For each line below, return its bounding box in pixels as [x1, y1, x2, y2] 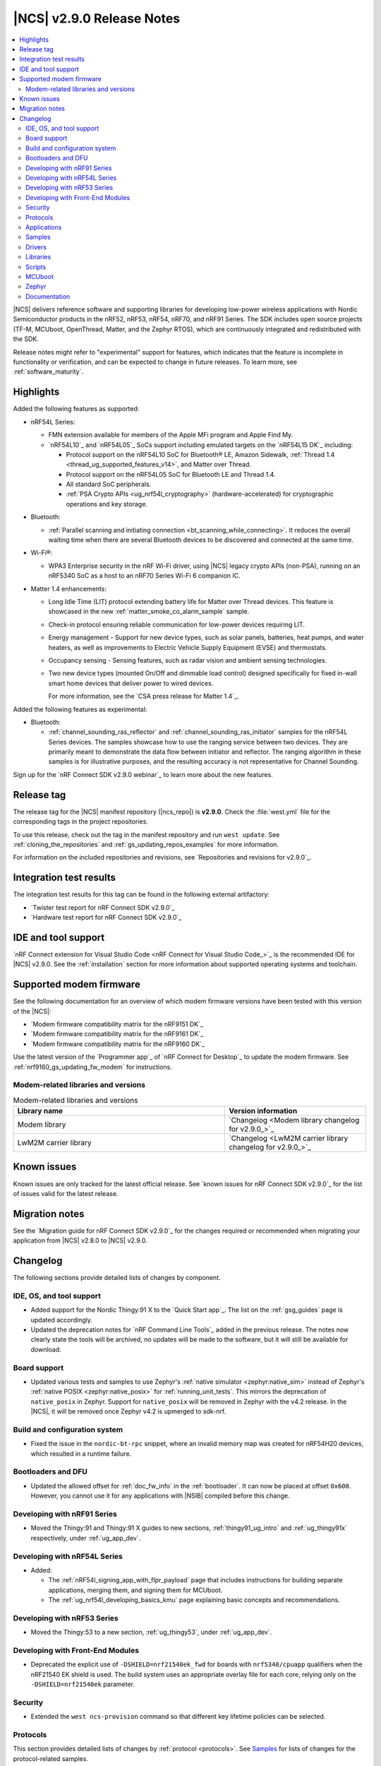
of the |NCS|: [13, 1007, 52, 1015]
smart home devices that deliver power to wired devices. [48, 679, 214, 687]
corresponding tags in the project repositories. [13, 817, 148, 826]
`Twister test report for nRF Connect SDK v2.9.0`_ [30, 903, 175, 911]
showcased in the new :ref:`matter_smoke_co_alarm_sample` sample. [48, 608, 250, 616]
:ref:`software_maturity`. [13, 367, 84, 376]
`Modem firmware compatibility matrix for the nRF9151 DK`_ [30, 1019, 204, 1028]
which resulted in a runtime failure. [30, 1449, 132, 1458]
